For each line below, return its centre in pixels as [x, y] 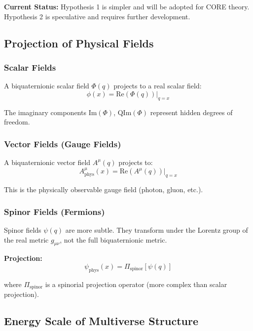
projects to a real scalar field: [158, 86]
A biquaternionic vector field [47, 162]
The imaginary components [45, 112]
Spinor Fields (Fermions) [54, 211]
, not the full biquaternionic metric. [113, 239]
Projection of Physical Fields [79, 43]
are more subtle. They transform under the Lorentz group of [157, 230]
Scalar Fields [30, 67]
